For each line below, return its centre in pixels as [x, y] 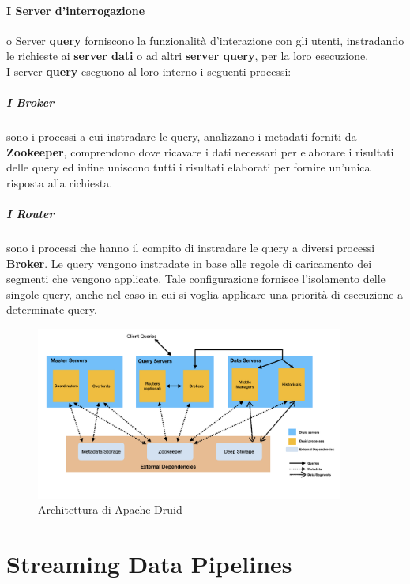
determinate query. [52, 309]
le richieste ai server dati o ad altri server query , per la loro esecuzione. [188, 56]
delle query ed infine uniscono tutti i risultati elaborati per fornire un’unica [188, 167]
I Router [30, 214]
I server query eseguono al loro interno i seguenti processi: [149, 71]
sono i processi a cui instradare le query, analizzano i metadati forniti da [182, 136]
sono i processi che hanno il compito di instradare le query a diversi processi [191, 248]
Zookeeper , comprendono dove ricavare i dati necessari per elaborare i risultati [200, 151]
